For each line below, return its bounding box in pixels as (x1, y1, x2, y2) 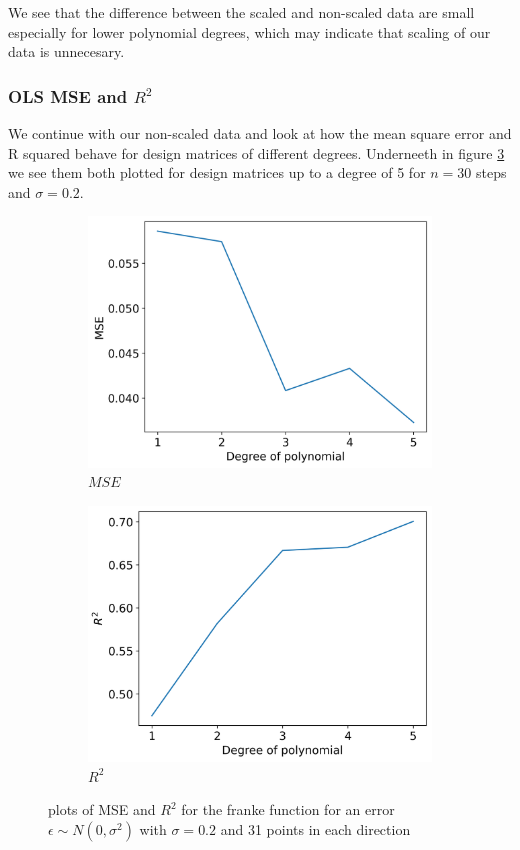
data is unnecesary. (8, 41, 125, 62)
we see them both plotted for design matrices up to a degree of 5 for (8, 162, 426, 183)
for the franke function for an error (181, 799, 395, 820)
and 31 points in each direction (220, 818, 411, 839)
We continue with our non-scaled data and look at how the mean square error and (8, 123, 512, 143)
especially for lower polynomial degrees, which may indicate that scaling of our (8, 21, 491, 42)
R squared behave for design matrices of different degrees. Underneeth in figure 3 (8, 142, 505, 163)
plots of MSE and (48, 799, 156, 820)
